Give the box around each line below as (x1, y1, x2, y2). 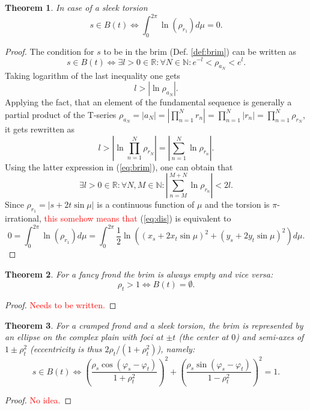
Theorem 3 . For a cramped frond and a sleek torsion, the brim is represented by (5, 318, 303, 331)
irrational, (5, 212, 41, 225)
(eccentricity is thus (30, 343, 102, 355)
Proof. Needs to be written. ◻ (5, 299, 117, 311)
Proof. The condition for (5, 45, 94, 57)
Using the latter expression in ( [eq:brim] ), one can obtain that (5, 160, 233, 173)
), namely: (157, 343, 195, 355)
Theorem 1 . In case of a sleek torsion (5, 1, 148, 13)
